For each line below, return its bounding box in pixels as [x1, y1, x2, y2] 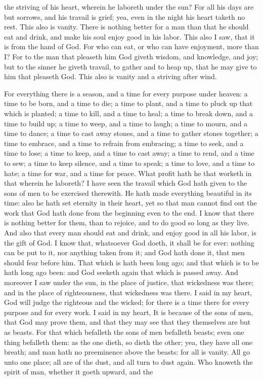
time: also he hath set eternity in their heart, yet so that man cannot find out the [4, 197, 257, 208]
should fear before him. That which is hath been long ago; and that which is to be [4, 257, 259, 267]
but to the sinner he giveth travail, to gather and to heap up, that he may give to [4, 61, 257, 72]
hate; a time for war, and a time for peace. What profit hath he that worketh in [4, 167, 252, 178]
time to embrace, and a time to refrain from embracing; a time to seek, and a [4, 137, 244, 148]
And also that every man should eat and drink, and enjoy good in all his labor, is [4, 227, 256, 238]
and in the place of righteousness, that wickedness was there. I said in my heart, [4, 287, 252, 297]
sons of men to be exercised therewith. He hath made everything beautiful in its [4, 187, 252, 198]
